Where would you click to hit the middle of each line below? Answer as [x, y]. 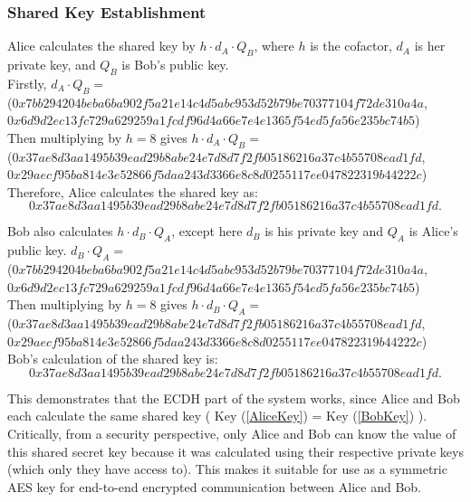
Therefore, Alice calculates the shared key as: [133, 191]
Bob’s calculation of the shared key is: [113, 359]
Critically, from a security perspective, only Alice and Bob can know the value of [232, 433]
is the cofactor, [351, 46]
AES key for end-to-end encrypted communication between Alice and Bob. [215, 486]
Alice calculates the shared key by [101, 46]
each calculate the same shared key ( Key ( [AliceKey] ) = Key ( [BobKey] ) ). [217, 416]
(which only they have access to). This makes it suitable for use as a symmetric [227, 469]
